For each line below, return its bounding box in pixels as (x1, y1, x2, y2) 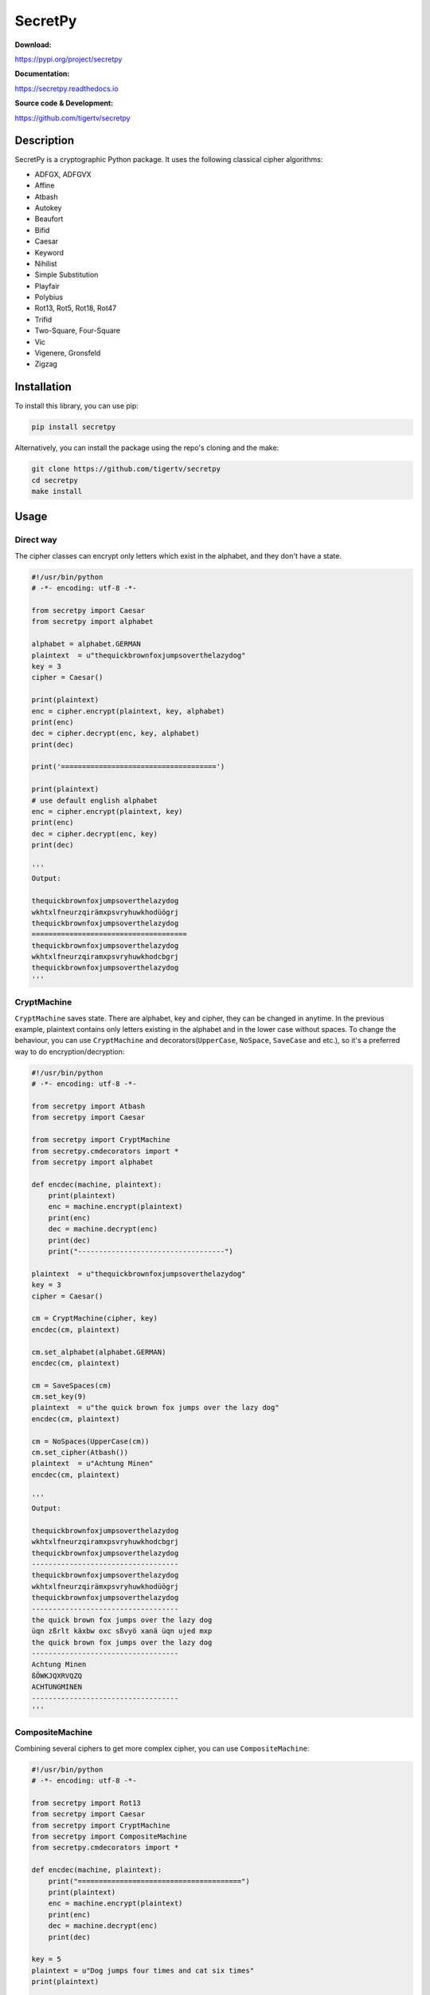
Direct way (14, 535, 57, 546)
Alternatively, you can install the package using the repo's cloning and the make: (14, 443, 279, 452)
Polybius (34, 292, 64, 302)
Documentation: (14, 69, 70, 79)
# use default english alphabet (31, 796, 158, 805)
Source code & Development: (14, 98, 114, 108)
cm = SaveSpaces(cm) (31, 1381, 111, 1390)
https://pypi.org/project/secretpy (14, 54, 123, 64)
